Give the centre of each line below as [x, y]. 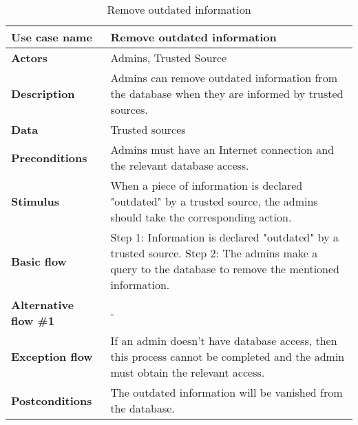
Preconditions [49, 157]
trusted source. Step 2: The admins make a [214, 253]
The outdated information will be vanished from [227, 392]
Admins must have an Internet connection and [222, 149]
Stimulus [35, 201]
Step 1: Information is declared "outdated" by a [224, 237]
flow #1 [33, 320]
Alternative [43, 305]
